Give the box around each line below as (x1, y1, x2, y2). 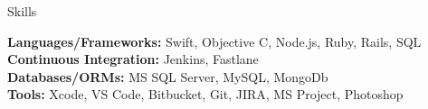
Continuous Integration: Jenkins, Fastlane (7, 50, 259, 68)
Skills (7, 2, 37, 20)
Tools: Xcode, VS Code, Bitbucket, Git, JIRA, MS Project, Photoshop (7, 85, 404, 104)
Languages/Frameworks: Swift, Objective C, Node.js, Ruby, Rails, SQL (7, 32, 422, 50)
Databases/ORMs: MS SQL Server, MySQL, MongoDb (7, 67, 328, 86)
